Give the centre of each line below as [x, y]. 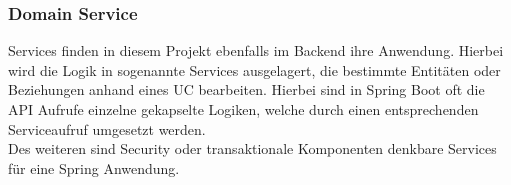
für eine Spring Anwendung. [94, 167]
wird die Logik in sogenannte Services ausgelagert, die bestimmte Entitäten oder [254, 69]
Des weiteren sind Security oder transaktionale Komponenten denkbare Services [252, 148]
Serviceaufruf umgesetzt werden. [107, 128]
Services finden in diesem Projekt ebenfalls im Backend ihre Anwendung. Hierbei [256, 50]
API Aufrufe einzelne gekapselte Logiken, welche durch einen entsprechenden [243, 109]
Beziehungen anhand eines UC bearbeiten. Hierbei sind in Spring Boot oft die [246, 89]
